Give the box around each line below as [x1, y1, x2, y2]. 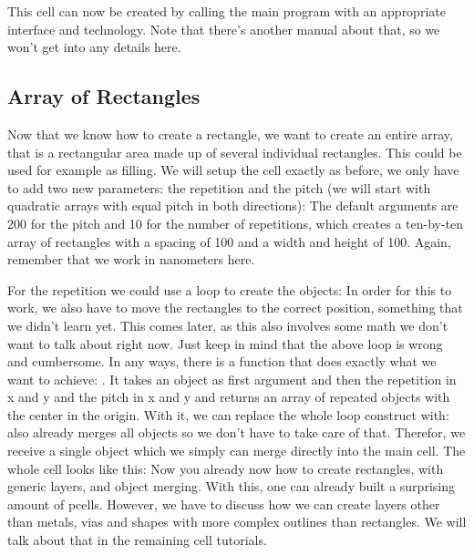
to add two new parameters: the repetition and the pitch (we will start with [7, 178, 431, 197]
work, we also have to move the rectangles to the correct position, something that [7, 298, 463, 317]
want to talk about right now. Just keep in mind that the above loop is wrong [7, 334, 443, 353]
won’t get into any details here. [7, 37, 181, 57]
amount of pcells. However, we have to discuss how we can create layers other [7, 494, 440, 513]
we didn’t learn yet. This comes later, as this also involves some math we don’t [7, 315, 448, 334]
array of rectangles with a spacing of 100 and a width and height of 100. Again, [7, 231, 451, 251]
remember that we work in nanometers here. [7, 250, 255, 269]
